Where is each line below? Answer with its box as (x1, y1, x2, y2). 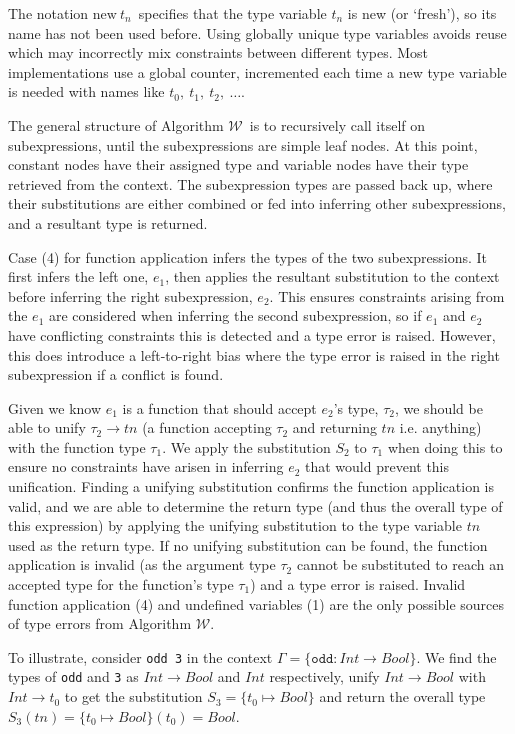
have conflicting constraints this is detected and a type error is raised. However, (8, 324, 496, 345)
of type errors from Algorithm (8, 613, 192, 634)
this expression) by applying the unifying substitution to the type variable (8, 515, 462, 536)
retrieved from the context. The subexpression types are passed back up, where (8, 173, 493, 194)
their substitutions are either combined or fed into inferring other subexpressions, (8, 193, 506, 214)
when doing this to (387, 436, 503, 457)
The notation (8, 3, 89, 23)
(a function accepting (142, 417, 272, 438)
